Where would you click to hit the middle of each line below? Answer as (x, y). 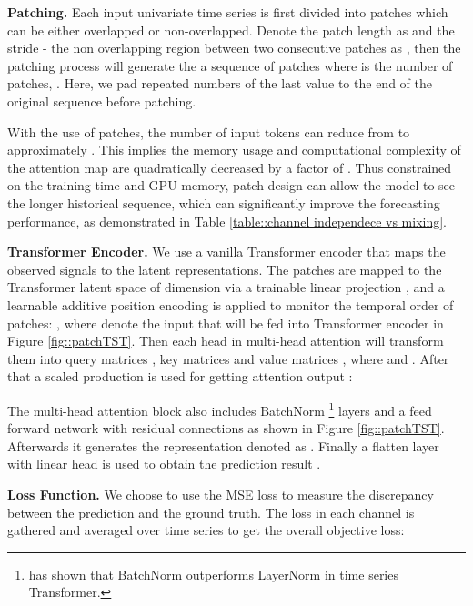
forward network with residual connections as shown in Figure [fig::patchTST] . (226, 428)
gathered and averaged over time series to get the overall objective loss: (206, 530)
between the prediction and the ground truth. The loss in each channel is (211, 512)
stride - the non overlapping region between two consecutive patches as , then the (234, 48)
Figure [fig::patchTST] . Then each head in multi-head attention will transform (226, 341)
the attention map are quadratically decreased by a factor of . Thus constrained (230, 167)
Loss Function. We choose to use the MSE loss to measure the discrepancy (221, 494)
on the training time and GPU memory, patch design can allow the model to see (231, 185)
